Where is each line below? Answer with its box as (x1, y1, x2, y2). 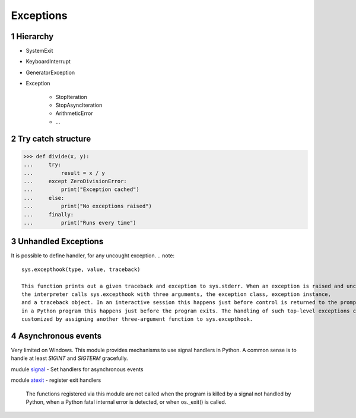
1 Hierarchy (11, 31, 54, 42)
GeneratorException (26, 69, 75, 76)
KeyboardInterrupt (26, 58, 71, 65)
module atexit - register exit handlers (11, 376, 101, 384)
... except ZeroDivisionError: (23, 178, 127, 184)
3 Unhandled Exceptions (11, 237, 104, 247)
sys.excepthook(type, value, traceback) (21, 266, 141, 273)
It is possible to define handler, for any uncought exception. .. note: (11, 252, 175, 259)
